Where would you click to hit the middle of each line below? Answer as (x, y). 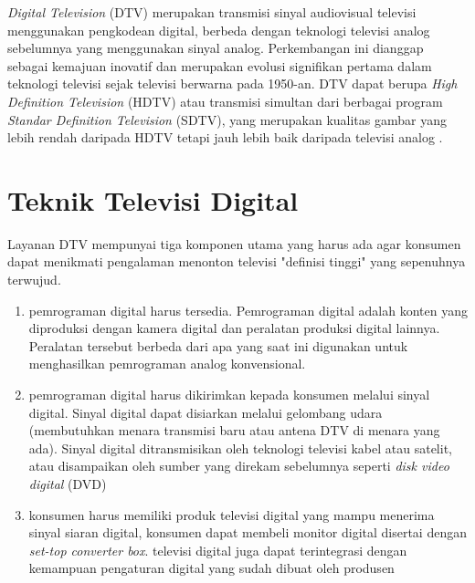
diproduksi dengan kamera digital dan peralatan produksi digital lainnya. (234, 328)
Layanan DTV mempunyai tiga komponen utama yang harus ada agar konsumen (234, 243)
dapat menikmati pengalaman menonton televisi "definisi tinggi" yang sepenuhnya (237, 261)
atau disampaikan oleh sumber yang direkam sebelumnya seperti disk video (239, 466)
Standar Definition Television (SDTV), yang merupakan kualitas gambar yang (227, 119)
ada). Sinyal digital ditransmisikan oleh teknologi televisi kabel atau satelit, (240, 448)
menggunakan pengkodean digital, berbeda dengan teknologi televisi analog (219, 30)
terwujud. (34, 280)
